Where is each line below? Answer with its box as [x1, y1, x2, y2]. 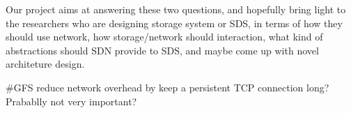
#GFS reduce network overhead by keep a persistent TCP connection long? [6, 80, 329, 94]
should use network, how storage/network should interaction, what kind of [6, 29, 323, 44]
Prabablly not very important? [6, 93, 137, 108]
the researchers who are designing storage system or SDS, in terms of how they [6, 15, 343, 30]
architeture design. [6, 56, 85, 71]
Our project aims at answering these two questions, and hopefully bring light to [6, 2, 346, 16]
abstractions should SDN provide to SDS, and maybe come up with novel [6, 43, 319, 57]
